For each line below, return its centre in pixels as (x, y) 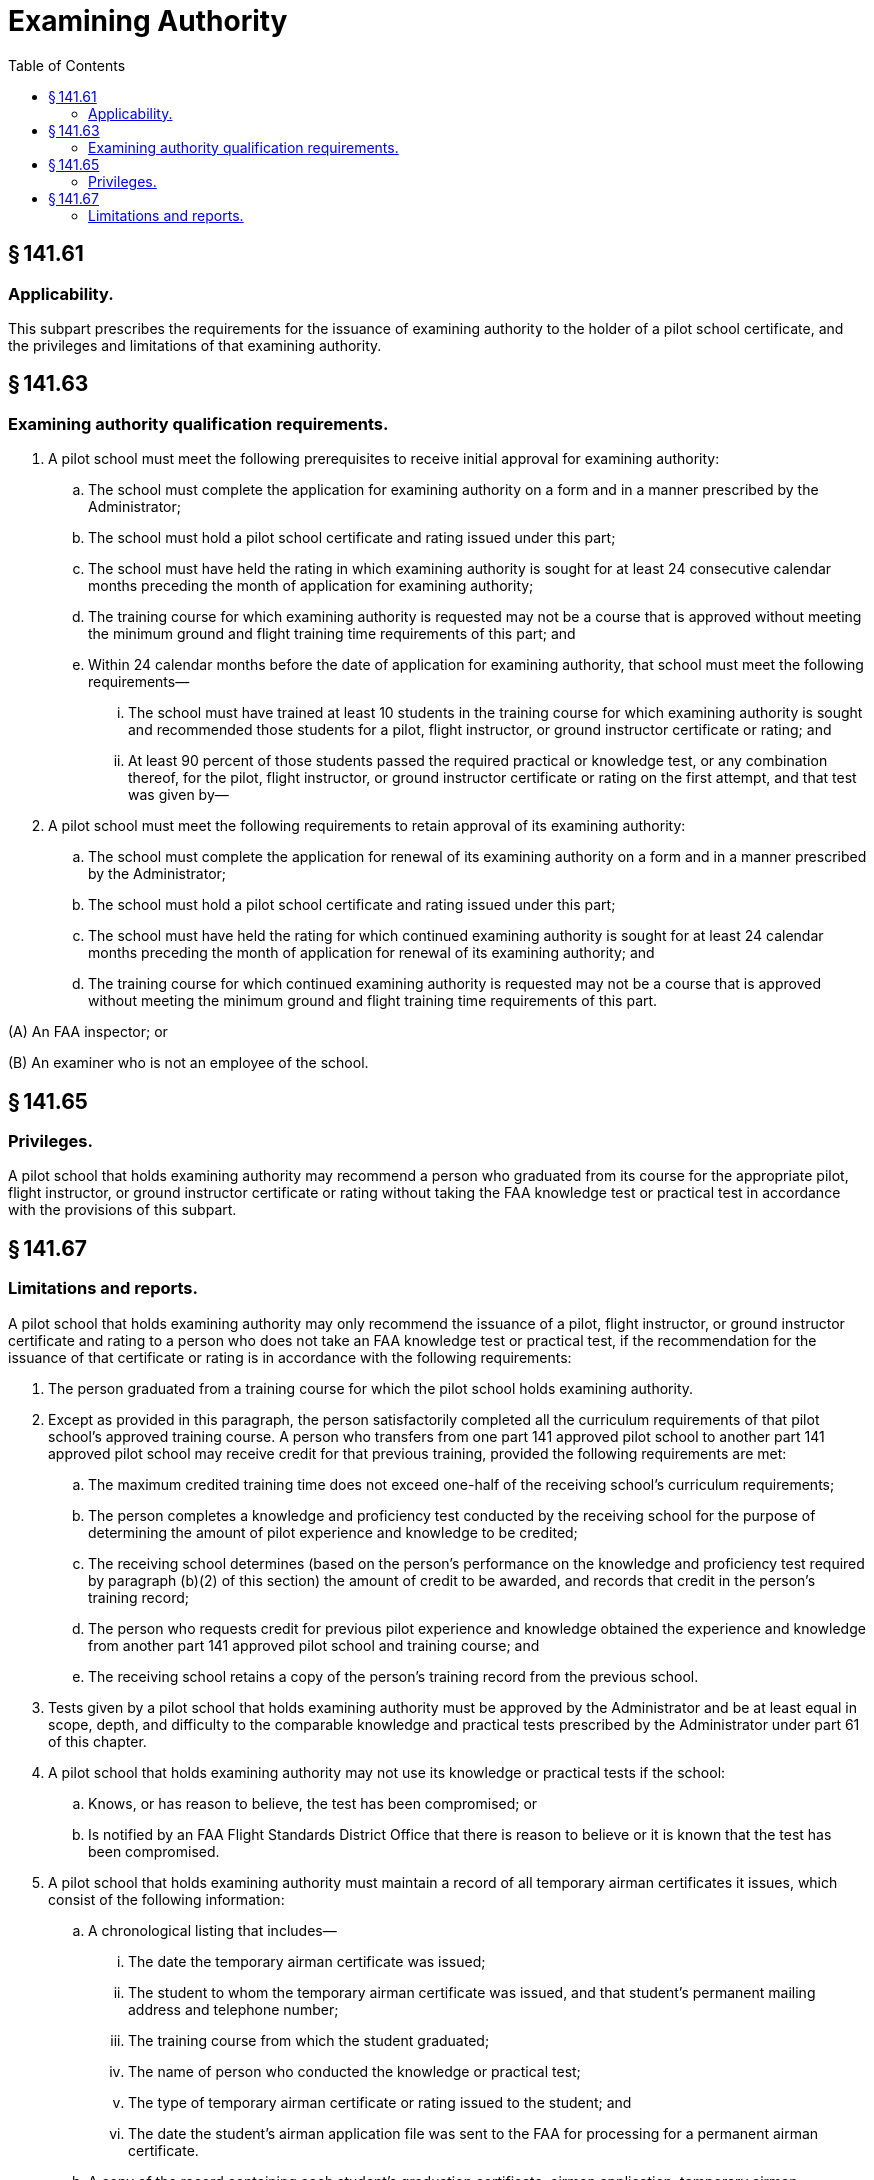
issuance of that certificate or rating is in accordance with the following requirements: (290, 1357)
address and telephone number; (233, 2009)
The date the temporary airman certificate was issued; (307, 1961)
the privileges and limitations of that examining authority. (195, 345)
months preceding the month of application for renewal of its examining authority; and (371, 953)
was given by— (178, 795)
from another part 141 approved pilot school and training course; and (314, 1645)
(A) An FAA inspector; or (88, 1032)
